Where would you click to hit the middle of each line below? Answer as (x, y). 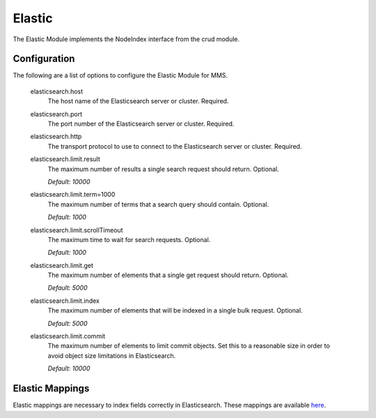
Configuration (44, 59)
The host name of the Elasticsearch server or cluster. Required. (138, 101)
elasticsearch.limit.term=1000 (73, 195)
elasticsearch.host (57, 91)
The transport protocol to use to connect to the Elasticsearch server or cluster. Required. (175, 146)
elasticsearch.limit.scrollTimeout (77, 230)
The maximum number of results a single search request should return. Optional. (163, 169)
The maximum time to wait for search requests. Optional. (129, 239)
